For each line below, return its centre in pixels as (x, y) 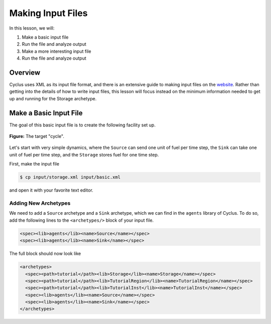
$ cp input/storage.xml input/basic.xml (70, 177)
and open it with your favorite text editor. (51, 190)
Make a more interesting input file (56, 51)
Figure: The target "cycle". (37, 136)
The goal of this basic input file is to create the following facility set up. (82, 125)
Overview (25, 72)
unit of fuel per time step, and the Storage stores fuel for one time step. (84, 154)
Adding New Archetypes (40, 203)
